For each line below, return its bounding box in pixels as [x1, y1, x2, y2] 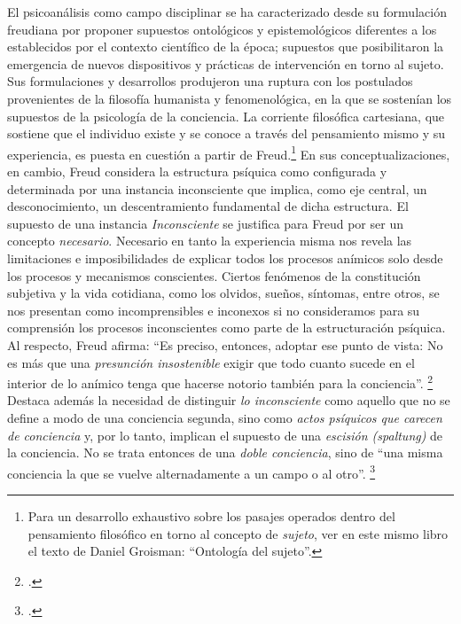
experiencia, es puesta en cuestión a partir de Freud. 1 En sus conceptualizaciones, [7, 142, 450, 163]
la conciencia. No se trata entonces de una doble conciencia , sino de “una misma [7, 443, 443, 462]
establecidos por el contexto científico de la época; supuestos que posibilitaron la [7, 37, 444, 56]
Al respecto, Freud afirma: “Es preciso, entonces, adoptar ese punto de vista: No [7, 335, 443, 354]
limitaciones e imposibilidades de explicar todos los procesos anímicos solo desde [7, 248, 443, 267]
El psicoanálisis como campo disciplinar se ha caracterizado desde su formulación [7, 3, 447, 20]
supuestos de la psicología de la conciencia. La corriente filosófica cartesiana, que [7, 106, 445, 125]
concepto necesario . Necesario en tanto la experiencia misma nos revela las [7, 231, 412, 250]
